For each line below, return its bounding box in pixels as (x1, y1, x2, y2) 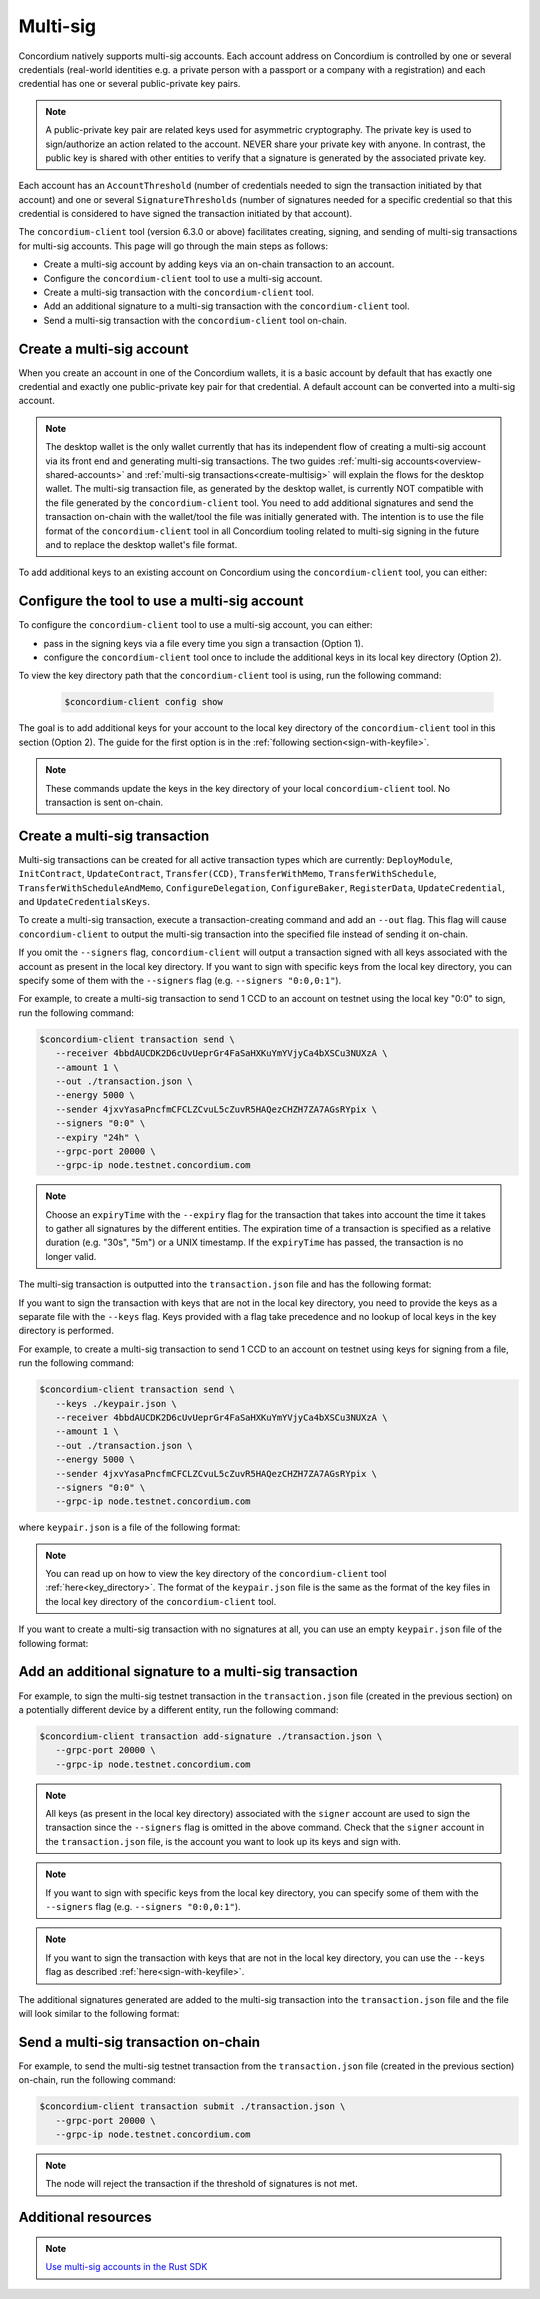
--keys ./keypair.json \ (55, 1398, 177, 1409)
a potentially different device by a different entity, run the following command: (18, 1703, 339, 1715)
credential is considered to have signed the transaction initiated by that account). (18, 208, 353, 220)
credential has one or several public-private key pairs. (18, 78, 241, 90)
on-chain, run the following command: (18, 2074, 176, 2086)
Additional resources (18, 2209, 152, 2226)
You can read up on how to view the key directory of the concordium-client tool (45, 1568, 387, 1580)
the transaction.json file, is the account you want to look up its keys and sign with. (45, 1835, 402, 1847)
